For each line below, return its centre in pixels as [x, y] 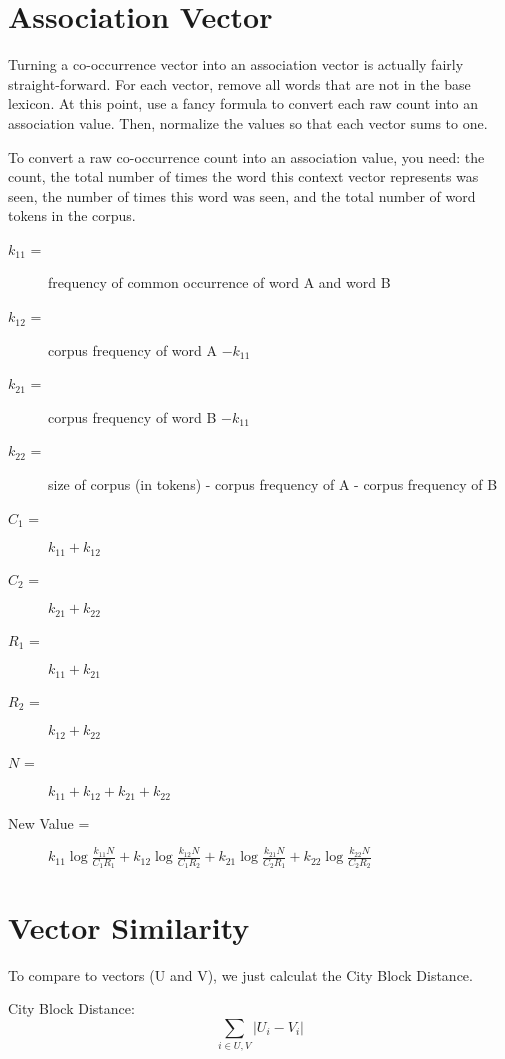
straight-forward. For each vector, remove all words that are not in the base [239, 83]
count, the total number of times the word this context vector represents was [243, 176]
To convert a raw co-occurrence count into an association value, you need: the [246, 156]
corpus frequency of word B [132, 416]
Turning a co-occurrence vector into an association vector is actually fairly [236, 64]
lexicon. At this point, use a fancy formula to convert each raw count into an [243, 103]
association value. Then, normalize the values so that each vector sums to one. [248, 122]
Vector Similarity [129, 926]
